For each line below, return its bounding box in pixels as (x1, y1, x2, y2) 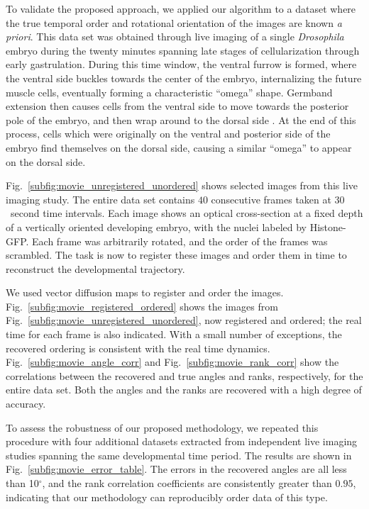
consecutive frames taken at (211, 191, 331, 206)
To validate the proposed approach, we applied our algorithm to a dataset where (6, 1, 356, 16)
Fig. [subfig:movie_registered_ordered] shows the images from (6, 298, 278, 313)
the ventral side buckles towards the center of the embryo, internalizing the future (6, 70, 362, 85)
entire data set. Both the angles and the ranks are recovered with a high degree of (6, 382, 362, 397)
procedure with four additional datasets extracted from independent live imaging (6, 434, 358, 449)
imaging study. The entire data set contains (6, 191, 195, 206)
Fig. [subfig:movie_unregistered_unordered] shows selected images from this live (6, 178, 358, 193)
